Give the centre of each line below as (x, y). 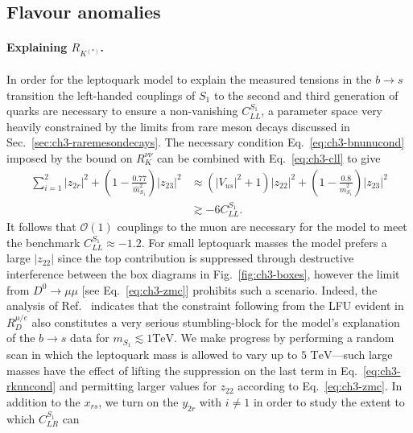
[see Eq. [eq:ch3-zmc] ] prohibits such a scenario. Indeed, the (229, 289)
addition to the (43, 401)
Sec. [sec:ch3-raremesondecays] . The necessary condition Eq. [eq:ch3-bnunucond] (206, 142)
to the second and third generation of (306, 95)
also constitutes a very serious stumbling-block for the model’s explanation (216, 322)
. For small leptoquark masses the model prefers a (264, 242)
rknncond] (31, 386)
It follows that (41, 227)
